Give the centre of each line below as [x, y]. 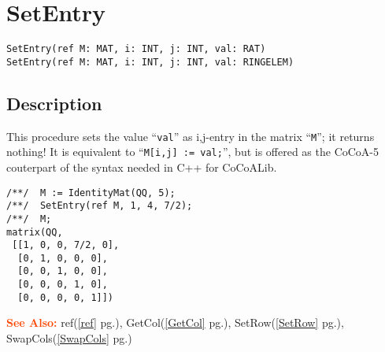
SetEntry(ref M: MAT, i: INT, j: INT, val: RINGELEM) [150, 62]
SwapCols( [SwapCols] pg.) [69, 338]
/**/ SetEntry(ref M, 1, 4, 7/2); [100, 206]
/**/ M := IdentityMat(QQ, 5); [91, 193]
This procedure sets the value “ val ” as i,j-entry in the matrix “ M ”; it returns [191, 136]
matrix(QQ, [35, 232]
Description [54, 103]
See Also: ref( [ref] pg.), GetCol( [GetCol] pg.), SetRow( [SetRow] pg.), [175, 322]
